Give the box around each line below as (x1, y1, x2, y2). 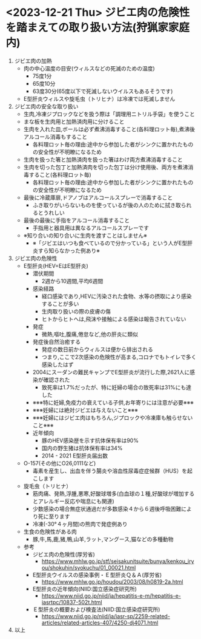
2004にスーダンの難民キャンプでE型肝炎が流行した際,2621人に (32, 368, 190, 375)
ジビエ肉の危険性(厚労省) (32, 550, 95, 558)
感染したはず (41, 361, 74, 368)
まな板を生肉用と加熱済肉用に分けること (23, 118, 125, 125)
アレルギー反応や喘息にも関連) (38, 497, 114, 505)
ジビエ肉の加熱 (14, 57, 52, 64)
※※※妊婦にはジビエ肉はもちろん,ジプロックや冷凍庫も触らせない (32, 414, 193, 421)
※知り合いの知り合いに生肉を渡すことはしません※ (23, 231, 148, 239)
